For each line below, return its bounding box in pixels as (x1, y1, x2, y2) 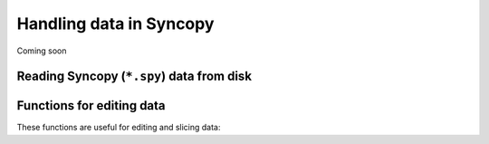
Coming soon (16, 45, 67, 56)
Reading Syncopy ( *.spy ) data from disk (16, 69, 253, 84)
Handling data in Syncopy (16, 14, 215, 34)
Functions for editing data (16, 98, 167, 113)
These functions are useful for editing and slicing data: (16, 122, 221, 133)
